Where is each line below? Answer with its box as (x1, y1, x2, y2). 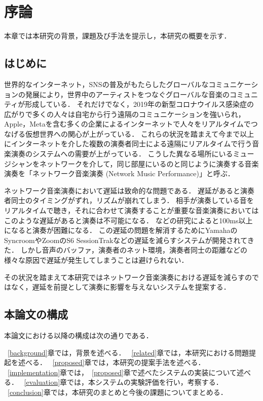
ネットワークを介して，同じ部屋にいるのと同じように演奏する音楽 (39, 158, 259, 169)
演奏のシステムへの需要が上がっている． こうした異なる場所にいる (11, 148, 233, 159)
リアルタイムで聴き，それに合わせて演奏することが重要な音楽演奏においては (4, 205, 259, 216)
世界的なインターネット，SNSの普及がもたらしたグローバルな (4, 78, 209, 89)
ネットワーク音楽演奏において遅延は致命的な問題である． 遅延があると (4, 185, 241, 195)
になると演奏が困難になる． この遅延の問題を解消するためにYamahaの (4, 225, 238, 235)
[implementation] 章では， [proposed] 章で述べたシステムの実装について (8, 367, 237, 377)
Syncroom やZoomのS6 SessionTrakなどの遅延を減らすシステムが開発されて (4, 234, 247, 245)
